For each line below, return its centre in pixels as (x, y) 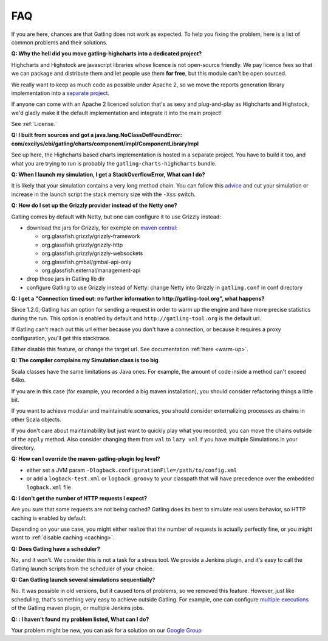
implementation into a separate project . (60, 93)
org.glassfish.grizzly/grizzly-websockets (92, 253)
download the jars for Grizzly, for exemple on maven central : (102, 228)
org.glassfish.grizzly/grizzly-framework (91, 236)
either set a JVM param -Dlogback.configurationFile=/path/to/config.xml (132, 470)
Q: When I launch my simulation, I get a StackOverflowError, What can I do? (108, 175)
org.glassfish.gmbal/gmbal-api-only (87, 262)
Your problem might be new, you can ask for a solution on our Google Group (106, 630)
